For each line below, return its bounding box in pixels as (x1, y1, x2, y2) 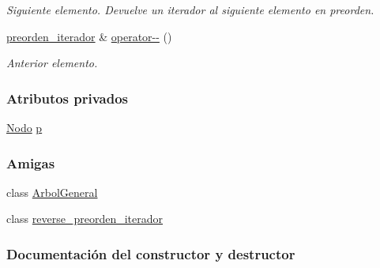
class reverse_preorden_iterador (6, 210, 164, 227)
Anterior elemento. (6, 55, 98, 71)
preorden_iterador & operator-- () (6, 28, 172, 44)
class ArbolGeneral (6, 183, 98, 200)
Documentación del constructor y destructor (6, 243, 295, 263)
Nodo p (6, 119, 43, 135)
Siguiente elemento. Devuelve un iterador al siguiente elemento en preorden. (6, 2, 374, 17)
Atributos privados (6, 88, 129, 108)
